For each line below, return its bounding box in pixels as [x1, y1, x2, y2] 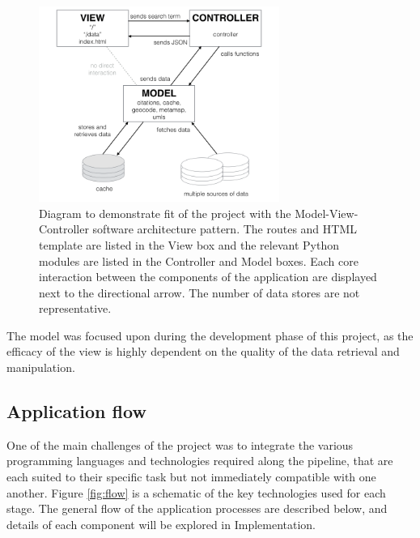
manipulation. [6, 359, 75, 376]
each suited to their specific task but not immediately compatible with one [6, 468, 376, 485]
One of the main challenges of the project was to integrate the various [6, 436, 354, 453]
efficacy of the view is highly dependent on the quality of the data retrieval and [6, 343, 400, 360]
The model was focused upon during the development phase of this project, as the [6, 327, 414, 344]
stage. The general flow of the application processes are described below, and [6, 500, 388, 517]
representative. [39, 300, 112, 317]
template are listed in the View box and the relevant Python [39, 236, 339, 253]
